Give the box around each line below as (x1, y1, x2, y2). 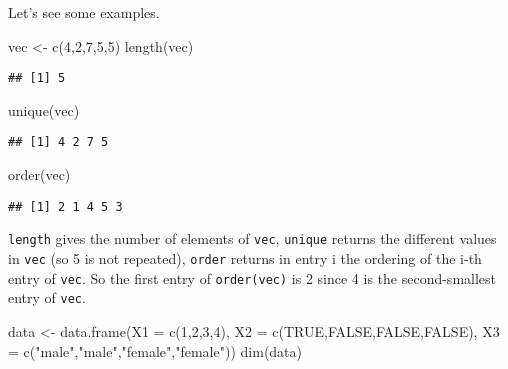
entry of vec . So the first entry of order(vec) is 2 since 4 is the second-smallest (8, 267, 497, 288)
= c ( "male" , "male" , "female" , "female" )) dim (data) (8, 340, 302, 361)
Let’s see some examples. (8, 2, 160, 22)
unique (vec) (8, 99, 80, 120)
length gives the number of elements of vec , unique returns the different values (8, 228, 497, 249)
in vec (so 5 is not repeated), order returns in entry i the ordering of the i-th (8, 248, 482, 268)
